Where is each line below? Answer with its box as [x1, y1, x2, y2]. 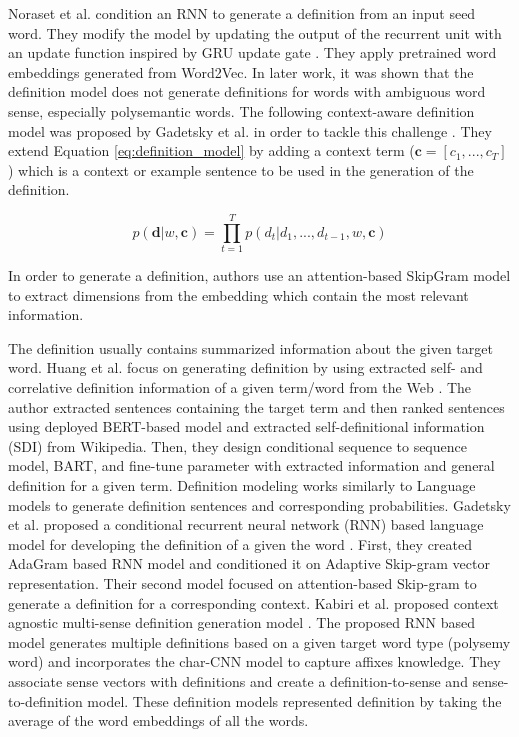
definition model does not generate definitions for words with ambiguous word [8, 81, 486, 102]
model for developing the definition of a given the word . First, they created [8, 533, 473, 554]
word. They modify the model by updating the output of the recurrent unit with [8, 22, 502, 43]
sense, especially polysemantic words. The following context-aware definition [8, 100, 475, 121]
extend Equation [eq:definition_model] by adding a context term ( [8, 140, 415, 161]
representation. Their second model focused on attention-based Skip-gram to [8, 572, 477, 593]
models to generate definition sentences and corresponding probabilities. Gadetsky [8, 494, 511, 515]
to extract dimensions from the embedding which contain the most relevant [8, 284, 469, 305]
